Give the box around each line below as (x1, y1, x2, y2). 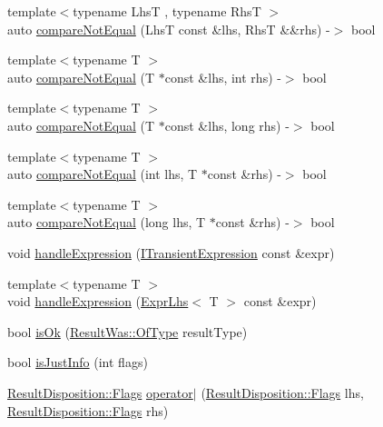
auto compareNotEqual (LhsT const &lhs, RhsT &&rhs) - (7, 19, 330, 38)
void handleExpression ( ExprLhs (7, 292, 189, 311)
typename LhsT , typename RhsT (73, 2, 261, 20)
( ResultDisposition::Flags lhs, (201, 382, 364, 402)
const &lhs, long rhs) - (164, 115, 290, 134)
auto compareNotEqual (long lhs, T (7, 213, 206, 232)
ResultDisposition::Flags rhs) (7, 401, 169, 420)
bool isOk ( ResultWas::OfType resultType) (7, 322, 248, 341)
